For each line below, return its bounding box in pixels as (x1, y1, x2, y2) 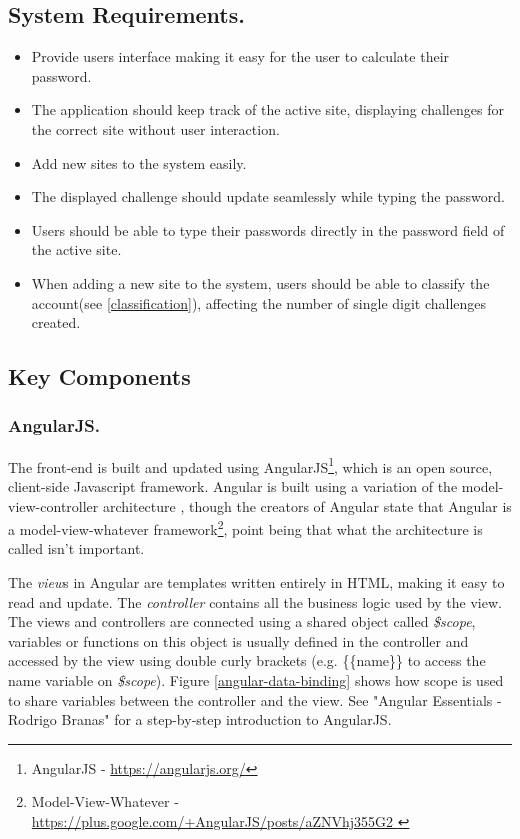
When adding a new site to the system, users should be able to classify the (31, 272, 490, 293)
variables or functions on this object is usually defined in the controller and (8, 630, 469, 651)
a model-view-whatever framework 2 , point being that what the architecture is (8, 516, 483, 539)
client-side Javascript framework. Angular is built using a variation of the (8, 475, 458, 496)
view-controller (8, 495, 99, 516)
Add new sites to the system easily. (31, 152, 247, 173)
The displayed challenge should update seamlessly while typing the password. (31, 186, 505, 207)
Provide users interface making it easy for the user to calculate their (31, 46, 450, 67)
